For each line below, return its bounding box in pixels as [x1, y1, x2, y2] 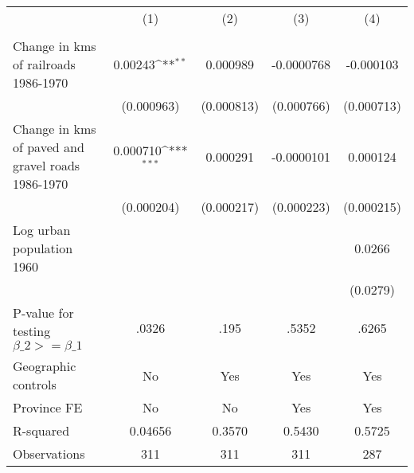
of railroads [13, 55, 76, 73]
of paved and [13, 138, 84, 156]
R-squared [13, 421, 70, 440]
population [13, 239, 73, 257]
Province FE [13, 398, 83, 416]
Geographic [13, 357, 76, 375]
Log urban [13, 221, 71, 239]
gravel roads [13, 156, 80, 174]
